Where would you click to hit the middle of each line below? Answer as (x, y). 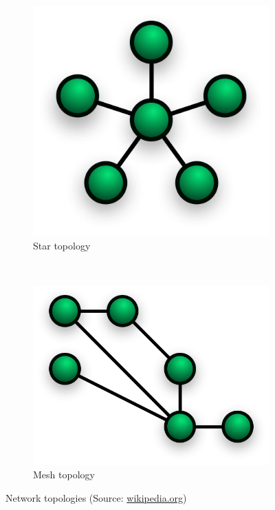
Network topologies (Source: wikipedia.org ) (96, 497)
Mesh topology (64, 475)
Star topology (62, 246)
